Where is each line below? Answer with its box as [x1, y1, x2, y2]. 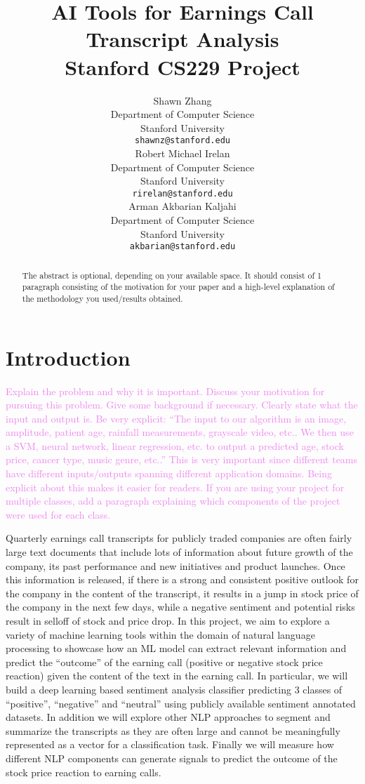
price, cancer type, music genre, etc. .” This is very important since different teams [6, 452, 358, 467]
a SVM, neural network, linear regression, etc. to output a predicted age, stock [6, 438, 344, 453]
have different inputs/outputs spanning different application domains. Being [6, 466, 332, 481]
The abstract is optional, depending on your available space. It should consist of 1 [22, 269, 322, 281]
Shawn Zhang [153, 93, 212, 107]
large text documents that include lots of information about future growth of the [6, 545, 353, 559]
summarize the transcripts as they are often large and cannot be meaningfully [6, 723, 340, 738]
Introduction [6, 343, 131, 371]
